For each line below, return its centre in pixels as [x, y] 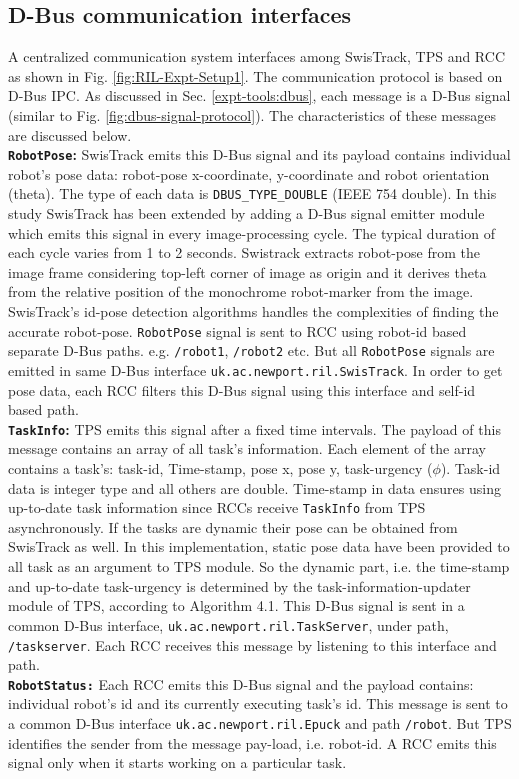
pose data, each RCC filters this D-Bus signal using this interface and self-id [242, 389]
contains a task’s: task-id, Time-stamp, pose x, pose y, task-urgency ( [220, 468]
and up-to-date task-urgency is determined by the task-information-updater [239, 585]
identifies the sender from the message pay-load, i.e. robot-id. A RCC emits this [252, 742]
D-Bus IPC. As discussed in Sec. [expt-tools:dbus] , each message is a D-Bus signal [259, 95]
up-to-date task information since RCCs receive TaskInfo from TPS [217, 507]
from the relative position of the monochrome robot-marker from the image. [241, 291]
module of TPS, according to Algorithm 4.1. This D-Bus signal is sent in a [236, 605]
